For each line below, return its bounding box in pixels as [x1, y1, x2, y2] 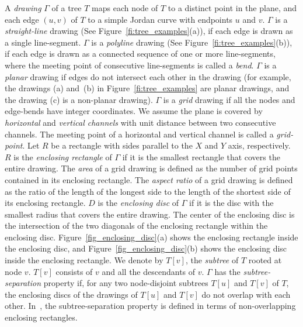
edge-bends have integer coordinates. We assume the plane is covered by [5, 105, 263, 117]
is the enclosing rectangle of [13, 150, 112, 163]
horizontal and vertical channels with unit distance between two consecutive [5, 116, 276, 128]
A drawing [5, 2, 41, 13]
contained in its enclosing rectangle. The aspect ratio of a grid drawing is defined [5, 173, 293, 185]
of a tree [51, 2, 82, 13]
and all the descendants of [102, 265, 196, 277]
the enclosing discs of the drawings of [5, 288, 138, 300]
